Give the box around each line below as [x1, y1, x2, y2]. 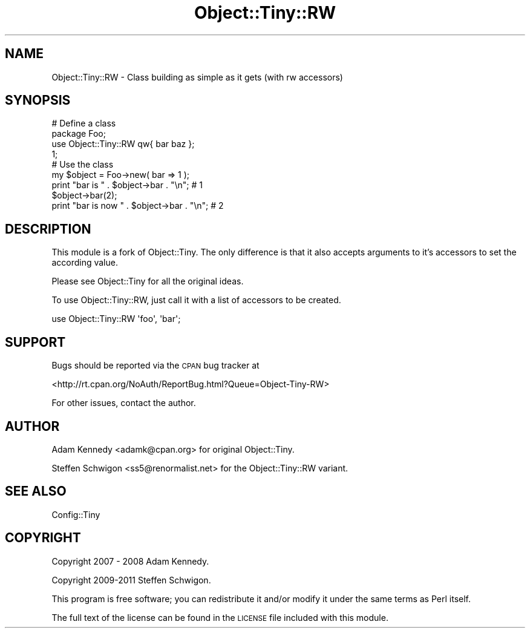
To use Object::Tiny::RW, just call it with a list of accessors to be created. [51, 295, 341, 306]
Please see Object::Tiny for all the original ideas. [51, 276, 244, 287]
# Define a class [51, 118, 116, 129]
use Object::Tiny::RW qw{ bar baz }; [51, 139, 195, 149]
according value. [51, 257, 118, 268]
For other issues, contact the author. [51, 398, 196, 408]
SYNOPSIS [5, 93, 71, 108]
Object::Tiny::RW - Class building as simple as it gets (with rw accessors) [51, 71, 343, 82]
